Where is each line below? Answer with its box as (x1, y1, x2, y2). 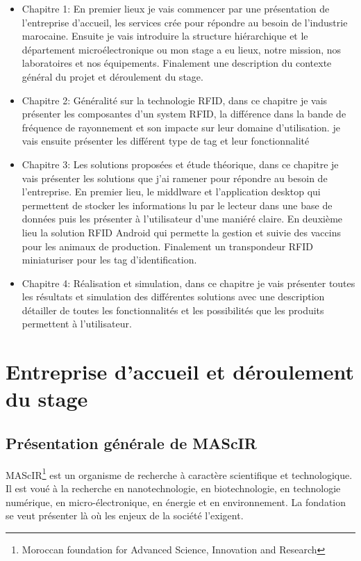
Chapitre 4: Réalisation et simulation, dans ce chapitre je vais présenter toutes (22, 275, 355, 290)
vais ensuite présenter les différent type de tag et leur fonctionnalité (22, 133, 310, 148)
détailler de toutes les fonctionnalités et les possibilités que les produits (22, 302, 324, 317)
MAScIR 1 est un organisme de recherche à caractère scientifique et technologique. (6, 465, 353, 482)
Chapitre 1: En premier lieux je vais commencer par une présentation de (22, 1, 330, 15)
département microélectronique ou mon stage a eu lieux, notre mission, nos (22, 42, 342, 56)
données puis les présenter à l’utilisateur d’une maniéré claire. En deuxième (22, 211, 343, 226)
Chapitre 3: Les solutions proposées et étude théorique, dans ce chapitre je (22, 156, 339, 171)
